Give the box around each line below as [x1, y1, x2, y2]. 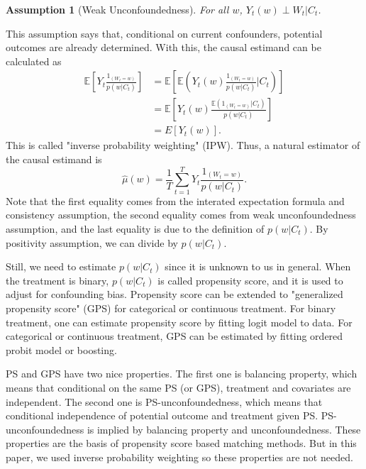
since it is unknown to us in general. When [165, 259, 351, 274]
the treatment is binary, [6, 272, 109, 287]
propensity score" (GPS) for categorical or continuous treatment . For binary [6, 300, 336, 315]
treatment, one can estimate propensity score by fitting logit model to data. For [6, 314, 353, 329]
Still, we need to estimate [6, 259, 116, 274]
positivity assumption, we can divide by [6, 235, 178, 250]
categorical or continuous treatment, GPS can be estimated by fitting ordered [6, 329, 343, 343]
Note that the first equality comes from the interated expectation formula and [6, 193, 345, 208]
